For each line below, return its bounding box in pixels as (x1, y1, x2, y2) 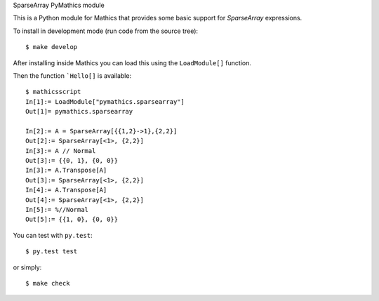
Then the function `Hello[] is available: (13, 71, 132, 80)
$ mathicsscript (25, 88, 81, 96)
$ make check (25, 279, 70, 287)
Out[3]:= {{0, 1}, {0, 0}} (25, 156, 119, 165)
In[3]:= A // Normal (25, 147, 96, 154)
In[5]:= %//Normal (25, 206, 89, 214)
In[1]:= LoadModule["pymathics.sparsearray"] (25, 98, 185, 105)
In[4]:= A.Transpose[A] (25, 186, 107, 194)
